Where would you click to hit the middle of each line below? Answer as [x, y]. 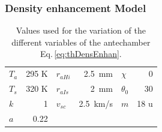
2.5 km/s [96, 103]
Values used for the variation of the [81, 30]
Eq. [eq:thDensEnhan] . [81, 54]
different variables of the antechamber [81, 42]
